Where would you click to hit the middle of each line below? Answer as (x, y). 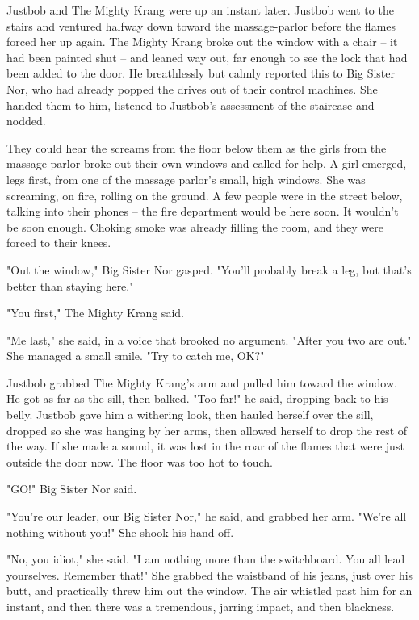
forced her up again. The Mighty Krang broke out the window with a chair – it (202, 42)
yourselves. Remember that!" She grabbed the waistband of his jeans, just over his (210, 574)
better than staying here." (70, 285)
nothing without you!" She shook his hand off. (120, 532)
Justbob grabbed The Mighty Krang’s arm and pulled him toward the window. (202, 382)
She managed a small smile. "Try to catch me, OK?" (136, 356)
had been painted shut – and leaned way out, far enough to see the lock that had (207, 57)
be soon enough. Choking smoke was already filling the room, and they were (195, 226)
